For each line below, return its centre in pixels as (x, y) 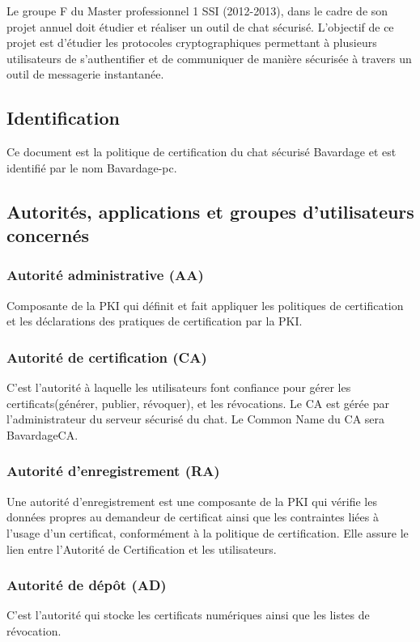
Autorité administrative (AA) (105, 275)
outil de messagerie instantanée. (85, 74)
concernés (48, 235)
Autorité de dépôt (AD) (87, 585)
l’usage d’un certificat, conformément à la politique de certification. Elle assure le (208, 532)
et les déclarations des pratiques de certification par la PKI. (155, 321)
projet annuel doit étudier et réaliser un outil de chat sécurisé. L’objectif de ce (200, 26)
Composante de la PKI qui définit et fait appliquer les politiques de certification (205, 305)
